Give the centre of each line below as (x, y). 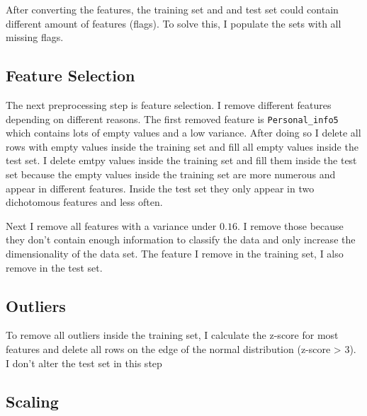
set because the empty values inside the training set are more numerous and (171, 174)
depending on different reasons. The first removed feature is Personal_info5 (172, 119)
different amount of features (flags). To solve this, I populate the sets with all (174, 23)
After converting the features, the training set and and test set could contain (172, 9)
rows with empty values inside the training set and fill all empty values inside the (182, 146)
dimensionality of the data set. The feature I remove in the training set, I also (175, 253)
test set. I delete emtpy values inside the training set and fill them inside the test (181, 160)
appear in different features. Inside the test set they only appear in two (160, 188)
